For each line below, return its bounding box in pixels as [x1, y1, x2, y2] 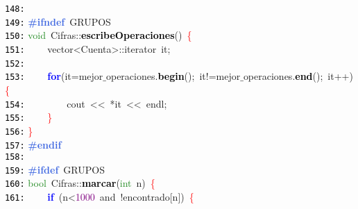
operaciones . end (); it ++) [243, 69, 353, 83]
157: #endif [5, 137, 62, 151]
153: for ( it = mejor [5, 69, 103, 83]
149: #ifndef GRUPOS [5, 14, 111, 28]
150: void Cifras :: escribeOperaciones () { [5, 28, 192, 42]
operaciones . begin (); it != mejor [105, 69, 241, 83]
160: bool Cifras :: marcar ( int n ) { [5, 176, 155, 190]
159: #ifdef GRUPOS [5, 162, 105, 176]
